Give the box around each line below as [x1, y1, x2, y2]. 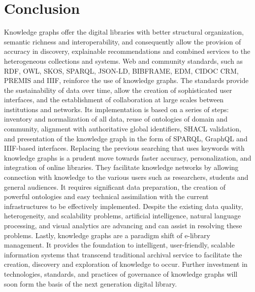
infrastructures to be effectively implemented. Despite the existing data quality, [4, 201, 243, 211]
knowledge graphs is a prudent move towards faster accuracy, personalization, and [4, 152, 252, 163]
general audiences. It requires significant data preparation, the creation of [4, 181, 226, 192]
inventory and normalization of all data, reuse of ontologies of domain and [4, 114, 228, 124]
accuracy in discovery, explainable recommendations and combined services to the [4, 46, 251, 56]
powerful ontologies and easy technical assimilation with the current [4, 191, 209, 202]
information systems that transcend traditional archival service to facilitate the [4, 249, 242, 259]
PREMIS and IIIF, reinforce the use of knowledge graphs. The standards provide [4, 75, 249, 85]
